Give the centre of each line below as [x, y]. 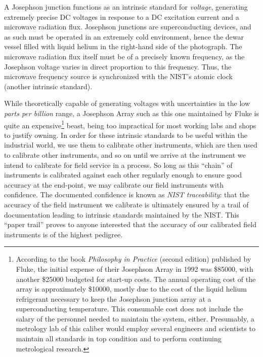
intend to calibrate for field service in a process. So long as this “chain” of [118, 165]
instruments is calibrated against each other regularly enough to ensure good [123, 175]
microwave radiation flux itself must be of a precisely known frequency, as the [124, 56]
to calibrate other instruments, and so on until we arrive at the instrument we [125, 154]
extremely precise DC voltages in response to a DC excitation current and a [122, 16]
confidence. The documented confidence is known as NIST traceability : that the [127, 194]
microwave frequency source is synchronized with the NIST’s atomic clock [118, 76]
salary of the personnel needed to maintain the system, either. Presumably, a [135, 318]
